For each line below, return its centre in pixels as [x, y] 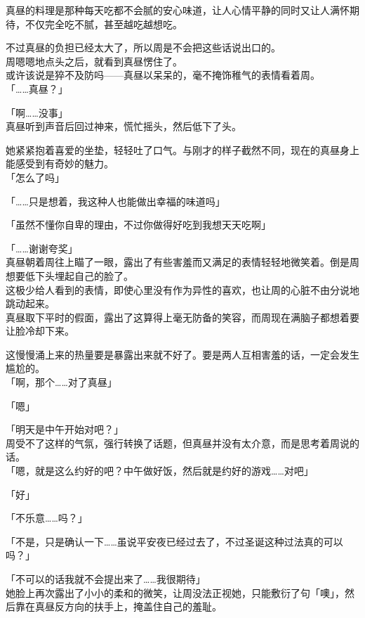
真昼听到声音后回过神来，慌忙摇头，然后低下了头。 [124, 126]
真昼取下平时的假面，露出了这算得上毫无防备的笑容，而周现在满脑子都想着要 [182, 317]
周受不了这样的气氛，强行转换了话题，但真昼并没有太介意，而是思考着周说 [178, 443]
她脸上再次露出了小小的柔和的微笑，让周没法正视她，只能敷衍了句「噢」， [175, 592]
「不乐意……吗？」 [47, 518]
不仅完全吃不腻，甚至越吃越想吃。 [104, 24]
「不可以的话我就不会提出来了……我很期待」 [106, 579]
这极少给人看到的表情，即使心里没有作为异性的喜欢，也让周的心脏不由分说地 [182, 289]
